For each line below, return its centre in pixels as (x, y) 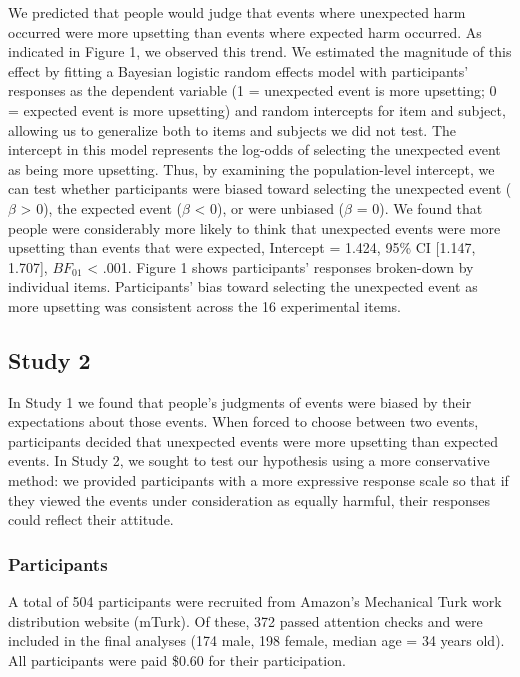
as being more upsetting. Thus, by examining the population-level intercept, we (251, 168)
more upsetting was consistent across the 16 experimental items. (204, 305)
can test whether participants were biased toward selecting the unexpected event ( (260, 188)
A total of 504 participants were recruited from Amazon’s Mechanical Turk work (255, 601)
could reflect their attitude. (91, 519)
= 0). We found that (419, 207)
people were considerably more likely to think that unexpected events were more (254, 227)
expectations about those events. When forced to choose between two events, (243, 421)
